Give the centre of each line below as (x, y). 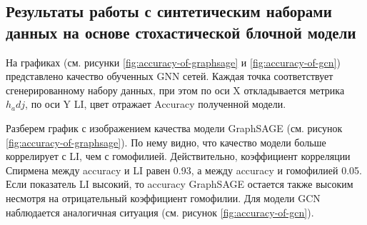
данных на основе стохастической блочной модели (181, 32)
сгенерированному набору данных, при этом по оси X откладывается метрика (175, 90)
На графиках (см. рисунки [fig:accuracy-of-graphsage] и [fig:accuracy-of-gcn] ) (173, 62)
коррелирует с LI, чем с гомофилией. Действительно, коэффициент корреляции (178, 156)
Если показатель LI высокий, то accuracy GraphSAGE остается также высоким (180, 184)
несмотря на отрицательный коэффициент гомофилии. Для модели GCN (163, 197)
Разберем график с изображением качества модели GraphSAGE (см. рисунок (174, 127)
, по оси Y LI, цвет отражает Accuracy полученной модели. (156, 104)
